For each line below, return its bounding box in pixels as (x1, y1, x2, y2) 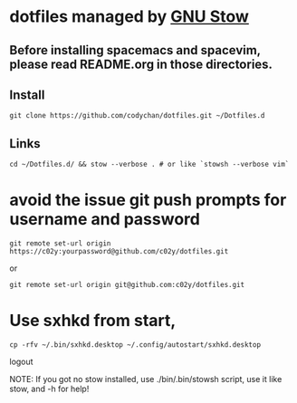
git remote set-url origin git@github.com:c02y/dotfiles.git (9, 281, 245, 290)
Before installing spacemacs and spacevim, (9, 43, 261, 58)
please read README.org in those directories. (9, 56, 273, 72)
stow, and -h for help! (9, 383, 90, 395)
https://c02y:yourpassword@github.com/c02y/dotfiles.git (9, 247, 229, 256)
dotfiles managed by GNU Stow (9, 6, 249, 27)
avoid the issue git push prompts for (9, 190, 287, 210)
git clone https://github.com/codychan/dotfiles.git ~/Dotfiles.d (9, 111, 265, 120)
